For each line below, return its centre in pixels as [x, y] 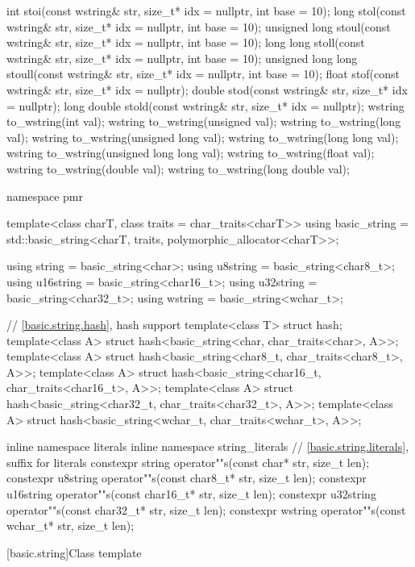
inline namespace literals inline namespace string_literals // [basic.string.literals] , [208, 446]
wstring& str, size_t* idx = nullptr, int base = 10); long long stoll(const [186, 42]
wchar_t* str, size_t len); [71, 525]
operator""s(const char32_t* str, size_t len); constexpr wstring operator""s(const [206, 509]
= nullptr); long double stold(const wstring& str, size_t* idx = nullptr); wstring [205, 105]
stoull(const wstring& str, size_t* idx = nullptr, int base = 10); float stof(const [203, 74]
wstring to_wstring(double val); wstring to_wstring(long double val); [178, 168]
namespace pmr [45, 196]
